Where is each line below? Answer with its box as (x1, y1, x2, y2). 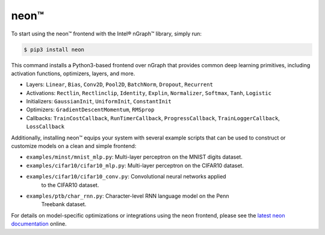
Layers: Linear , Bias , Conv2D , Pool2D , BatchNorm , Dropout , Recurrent (26, 81, 214, 88)
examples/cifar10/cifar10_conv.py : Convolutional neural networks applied (26, 173, 226, 180)
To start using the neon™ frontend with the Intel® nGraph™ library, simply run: (11, 30, 202, 37)
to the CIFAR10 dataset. (41, 181, 99, 189)
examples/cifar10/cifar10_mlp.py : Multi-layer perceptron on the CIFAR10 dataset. (26, 162, 244, 169)
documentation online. (11, 220, 67, 228)
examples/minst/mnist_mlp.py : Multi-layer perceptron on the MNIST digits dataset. (26, 153, 243, 160)
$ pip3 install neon (23, 46, 84, 53)
